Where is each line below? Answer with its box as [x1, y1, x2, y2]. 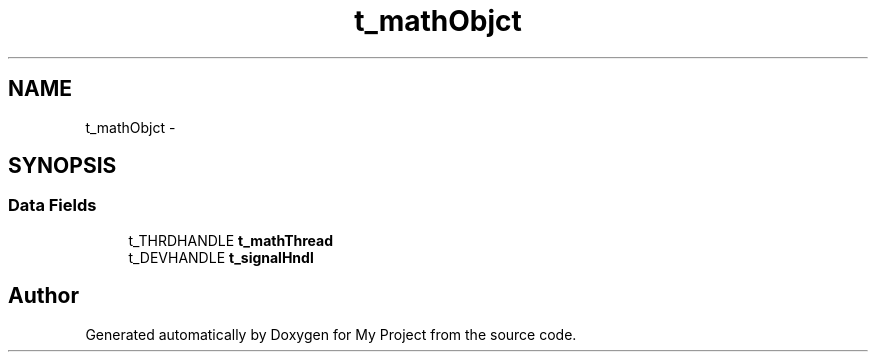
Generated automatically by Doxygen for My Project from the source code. [85, 325, 577, 343]
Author [8, 283, 79, 309]
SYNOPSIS [8, 153, 117, 179]
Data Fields [8, 195, 97, 216]
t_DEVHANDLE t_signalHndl [128, 248, 314, 266]
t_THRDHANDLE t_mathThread [128, 231, 334, 249]
